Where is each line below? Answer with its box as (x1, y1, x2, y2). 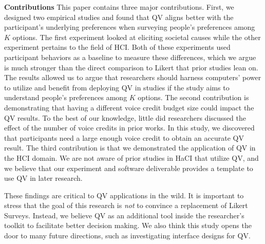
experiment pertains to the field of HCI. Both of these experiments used (4, 42, 231, 52)
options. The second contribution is (138, 92, 249, 103)
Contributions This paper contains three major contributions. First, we (4, 2, 234, 12)
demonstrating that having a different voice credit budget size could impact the (4, 102, 254, 112)
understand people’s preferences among (4, 92, 127, 103)
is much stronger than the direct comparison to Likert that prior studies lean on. (4, 62, 258, 72)
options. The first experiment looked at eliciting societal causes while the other (12, 31, 261, 42)
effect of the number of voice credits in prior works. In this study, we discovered (4, 122, 255, 133)
